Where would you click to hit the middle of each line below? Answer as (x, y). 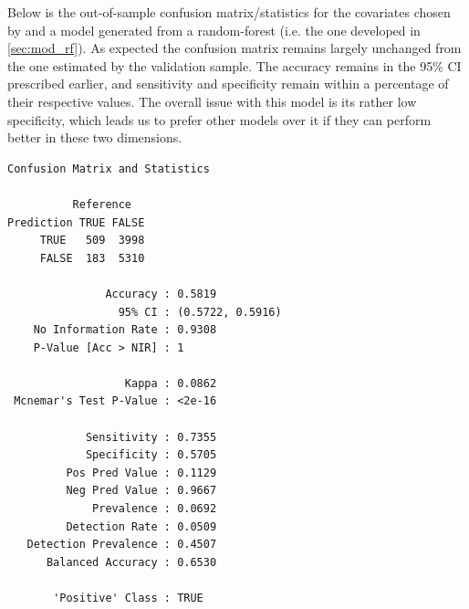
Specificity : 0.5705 (151, 455)
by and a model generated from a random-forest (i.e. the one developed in (214, 30)
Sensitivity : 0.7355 (151, 437)
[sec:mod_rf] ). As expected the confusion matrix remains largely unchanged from (234, 48)
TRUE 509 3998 (92, 241)
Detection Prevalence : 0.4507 (122, 545)
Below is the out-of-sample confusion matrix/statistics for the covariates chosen (229, 12)
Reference (102, 204)
